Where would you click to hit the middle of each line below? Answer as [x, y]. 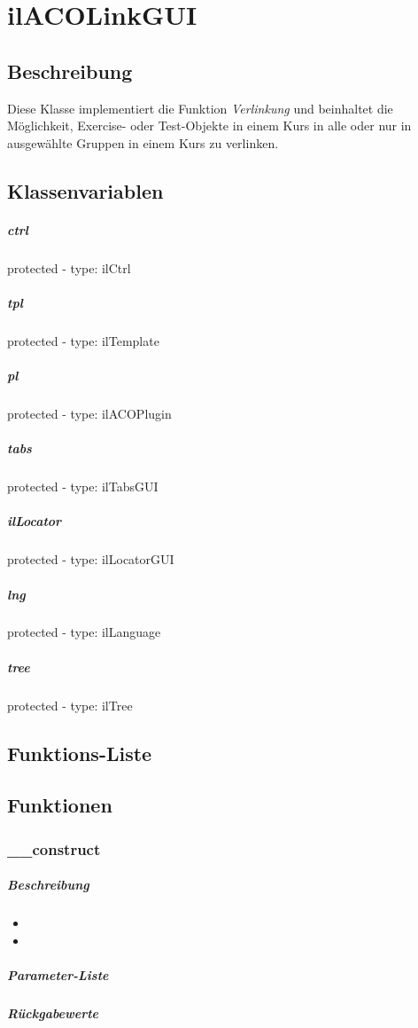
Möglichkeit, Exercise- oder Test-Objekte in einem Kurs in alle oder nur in [209, 126]
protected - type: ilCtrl [69, 267]
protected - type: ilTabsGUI [83, 487]
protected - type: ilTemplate [83, 340]
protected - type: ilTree [70, 705]
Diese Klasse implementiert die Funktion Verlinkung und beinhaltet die [200, 108]
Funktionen [60, 805]
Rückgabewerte [53, 1012]
